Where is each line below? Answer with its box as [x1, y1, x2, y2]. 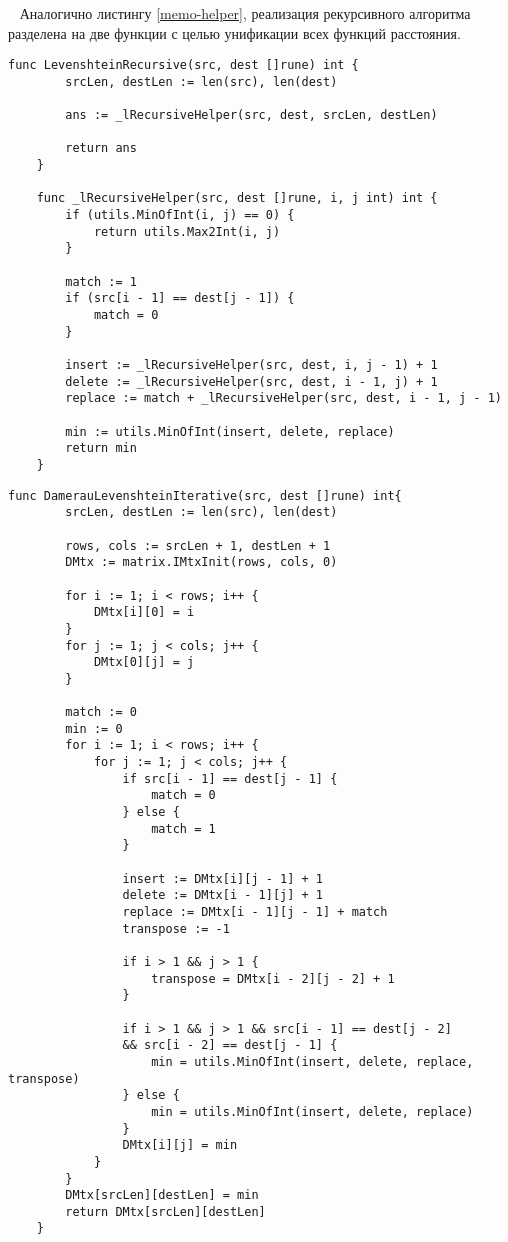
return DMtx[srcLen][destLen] [65, 1204, 266, 1219]
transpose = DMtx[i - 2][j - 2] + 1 [151, 971, 395, 986]
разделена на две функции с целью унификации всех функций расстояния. [8, 22, 461, 43]
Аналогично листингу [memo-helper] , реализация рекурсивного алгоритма [19, 3, 471, 23]
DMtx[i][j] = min [122, 1138, 238, 1153]
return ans [65, 141, 137, 156]
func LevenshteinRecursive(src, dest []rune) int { [8, 58, 359, 73]
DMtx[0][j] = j [93, 655, 195, 670]
